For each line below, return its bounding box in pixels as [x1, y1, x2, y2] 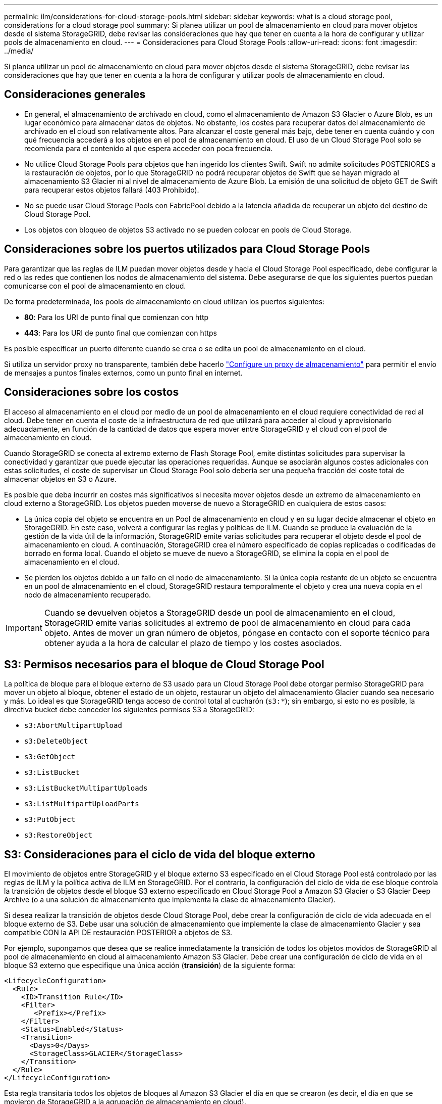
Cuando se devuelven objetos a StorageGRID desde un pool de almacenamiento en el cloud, [44, 607, 396, 618]
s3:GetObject [24, 753, 76, 761]
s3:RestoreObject [24, 831, 92, 840]
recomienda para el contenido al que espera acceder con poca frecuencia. [24, 144, 273, 153]
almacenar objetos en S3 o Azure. [4, 474, 117, 483]
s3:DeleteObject [24, 737, 88, 746]
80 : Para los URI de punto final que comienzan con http [24, 312, 209, 321]
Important [6, 622, 42, 633]
